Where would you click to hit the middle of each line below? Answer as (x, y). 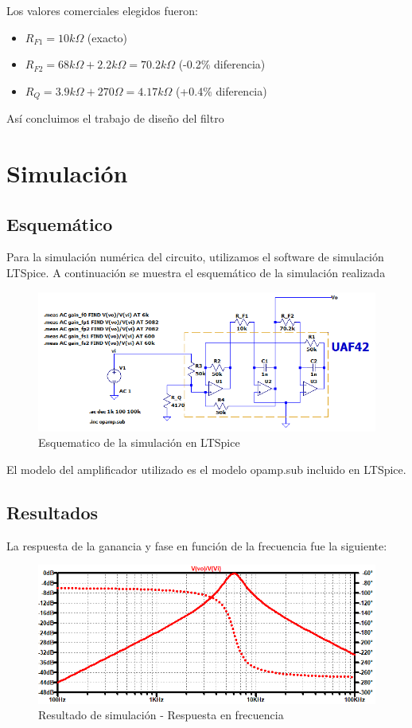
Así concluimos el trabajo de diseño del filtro (115, 118)
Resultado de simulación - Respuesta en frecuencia (161, 715)
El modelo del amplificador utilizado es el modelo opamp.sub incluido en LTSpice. (206, 469)
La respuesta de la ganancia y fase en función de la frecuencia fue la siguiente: (197, 545)
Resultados (52, 512)
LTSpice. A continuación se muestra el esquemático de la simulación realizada (196, 272)
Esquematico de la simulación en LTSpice (139, 442)
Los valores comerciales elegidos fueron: (102, 10)
